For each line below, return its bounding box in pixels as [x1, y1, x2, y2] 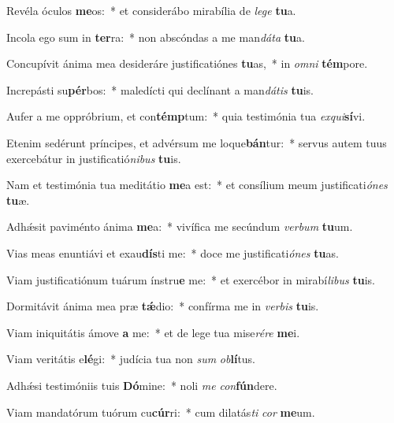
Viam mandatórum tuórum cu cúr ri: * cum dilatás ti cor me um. [6, 403, 315, 420]
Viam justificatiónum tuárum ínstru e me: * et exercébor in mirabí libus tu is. [6, 271, 375, 288]
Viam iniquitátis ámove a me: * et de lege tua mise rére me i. [6, 324, 300, 340]
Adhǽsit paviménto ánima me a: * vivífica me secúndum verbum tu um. [6, 218, 353, 235]
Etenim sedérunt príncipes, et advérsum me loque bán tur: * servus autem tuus [6, 134, 387, 150]
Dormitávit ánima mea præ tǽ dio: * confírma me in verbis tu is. [6, 298, 319, 314]
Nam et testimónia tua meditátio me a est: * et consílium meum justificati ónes [6, 176, 388, 193]
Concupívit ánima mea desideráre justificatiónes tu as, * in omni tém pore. [6, 55, 368, 72]
